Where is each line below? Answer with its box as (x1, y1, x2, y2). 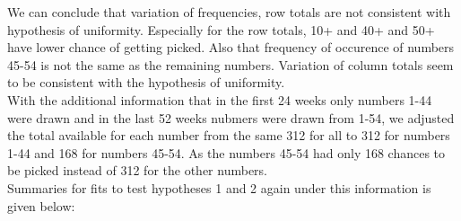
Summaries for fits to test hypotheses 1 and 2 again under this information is (7, 178, 431, 197)
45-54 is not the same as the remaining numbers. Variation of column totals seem (7, 55, 454, 74)
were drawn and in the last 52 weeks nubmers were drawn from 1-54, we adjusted (7, 108, 455, 127)
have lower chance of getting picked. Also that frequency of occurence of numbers (7, 38, 455, 57)
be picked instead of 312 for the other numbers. (7, 161, 267, 180)
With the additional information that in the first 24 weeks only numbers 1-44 (7, 90, 432, 109)
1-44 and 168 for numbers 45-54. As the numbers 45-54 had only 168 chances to (7, 143, 446, 162)
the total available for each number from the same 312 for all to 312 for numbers (7, 126, 450, 145)
